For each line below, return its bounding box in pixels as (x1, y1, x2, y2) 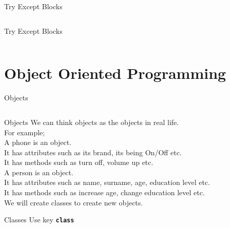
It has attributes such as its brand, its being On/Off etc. (4, 147, 182, 157)
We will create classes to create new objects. (4, 197, 143, 208)
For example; (4, 127, 45, 137)
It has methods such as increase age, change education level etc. (4, 187, 205, 198)
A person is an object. (4, 167, 73, 177)
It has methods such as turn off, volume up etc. (4, 157, 154, 168)
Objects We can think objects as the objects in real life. (4, 116, 179, 127)
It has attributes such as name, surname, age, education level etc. (4, 177, 210, 188)
